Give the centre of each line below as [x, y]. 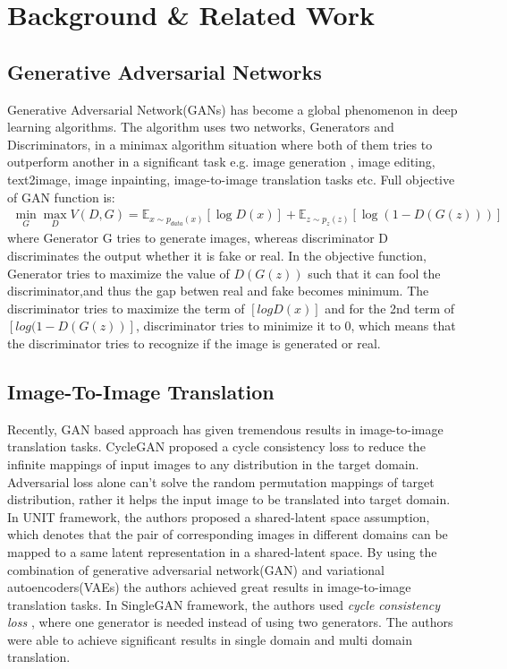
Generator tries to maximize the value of [118, 273]
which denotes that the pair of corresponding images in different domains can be [228, 534]
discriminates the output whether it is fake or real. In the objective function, [217, 255]
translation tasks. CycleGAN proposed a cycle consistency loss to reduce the [216, 446]
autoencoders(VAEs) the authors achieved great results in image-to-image [209, 587]
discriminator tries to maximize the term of [126, 308]
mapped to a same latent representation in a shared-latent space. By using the [222, 551]
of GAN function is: [61, 197]
